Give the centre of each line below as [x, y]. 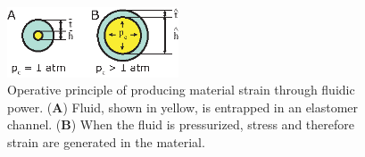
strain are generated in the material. [106, 141]
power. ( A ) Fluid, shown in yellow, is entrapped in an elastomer [183, 107]
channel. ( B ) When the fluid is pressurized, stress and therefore [181, 124]
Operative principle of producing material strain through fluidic [181, 90]
